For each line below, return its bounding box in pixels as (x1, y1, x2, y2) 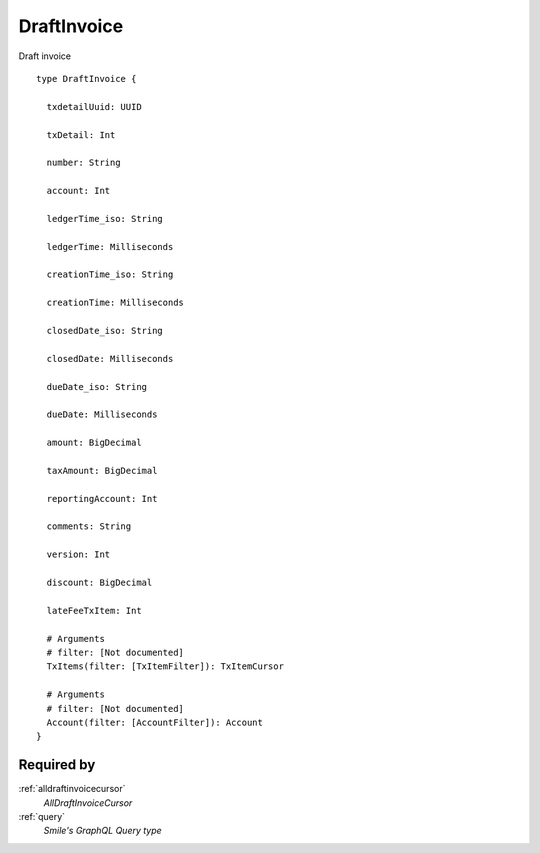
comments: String (46, 521, 132, 532)
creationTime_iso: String (46, 269, 174, 280)
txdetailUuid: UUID (46, 101, 142, 112)
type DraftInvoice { (36, 73, 137, 84)
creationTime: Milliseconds (46, 297, 185, 309)
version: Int (46, 549, 111, 560)
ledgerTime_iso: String (46, 213, 164, 224)
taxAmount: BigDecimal (46, 465, 158, 476)
